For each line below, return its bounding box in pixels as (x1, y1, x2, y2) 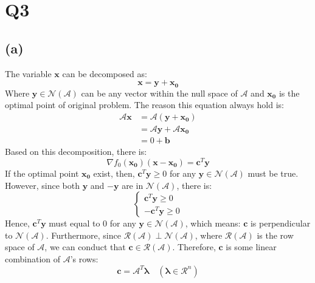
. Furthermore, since (46, 228, 121, 241)
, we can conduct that (44, 240, 126, 253)
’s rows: (70, 253, 99, 265)
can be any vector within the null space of (81, 86, 238, 99)
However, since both (5, 179, 80, 191)
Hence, (5, 217, 30, 230)
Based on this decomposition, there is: (5, 145, 147, 158)
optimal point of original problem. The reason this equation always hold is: (5, 98, 284, 111)
